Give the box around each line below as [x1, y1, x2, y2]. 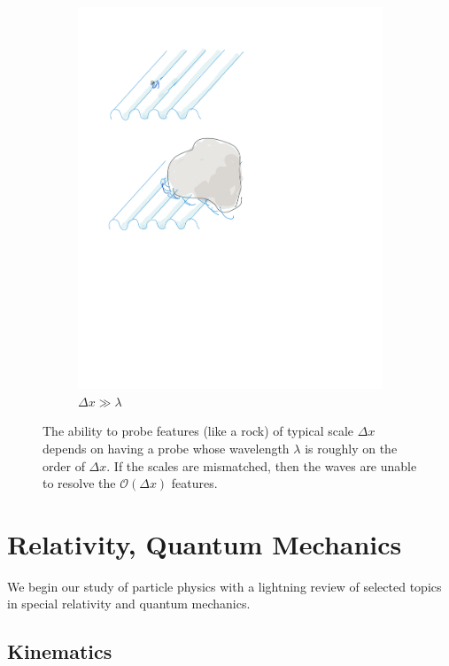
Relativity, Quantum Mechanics [7, 525, 402, 561]
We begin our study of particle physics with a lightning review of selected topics [7, 577, 442, 595]
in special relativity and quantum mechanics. [7, 594, 251, 613]
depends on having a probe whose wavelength [43, 438, 290, 457]
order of [43, 456, 85, 475]
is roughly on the [305, 438, 398, 457]
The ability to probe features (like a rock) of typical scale [43, 422, 354, 440]
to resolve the [43, 474, 116, 492]
